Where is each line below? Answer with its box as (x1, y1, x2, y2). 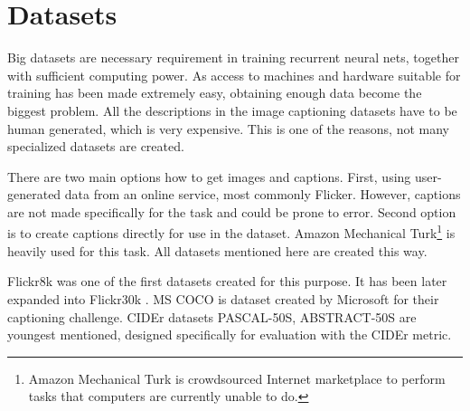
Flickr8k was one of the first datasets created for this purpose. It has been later (7, 272, 447, 291)
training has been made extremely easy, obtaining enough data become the (7, 83, 422, 102)
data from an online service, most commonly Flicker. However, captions (64, 185, 461, 204)
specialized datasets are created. (7, 137, 184, 156)
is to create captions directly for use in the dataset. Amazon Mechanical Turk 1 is (7, 221, 456, 243)
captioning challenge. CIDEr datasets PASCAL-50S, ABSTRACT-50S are (7, 307, 417, 326)
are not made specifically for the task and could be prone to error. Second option (7, 202, 456, 221)
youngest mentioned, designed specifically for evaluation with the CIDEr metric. (7, 325, 452, 344)
